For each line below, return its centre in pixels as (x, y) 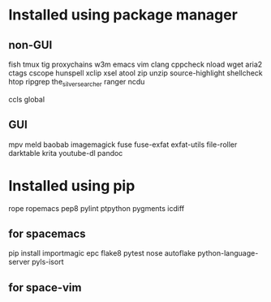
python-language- (228, 253)
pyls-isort (48, 262)
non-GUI (30, 45)
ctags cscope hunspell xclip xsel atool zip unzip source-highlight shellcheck (136, 73)
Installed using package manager (123, 15)
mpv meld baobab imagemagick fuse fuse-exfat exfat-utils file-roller (123, 145)
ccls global (27, 99)
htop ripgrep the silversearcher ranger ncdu (77, 83)
